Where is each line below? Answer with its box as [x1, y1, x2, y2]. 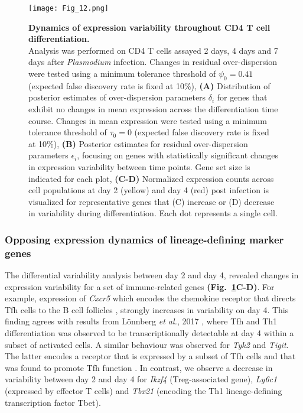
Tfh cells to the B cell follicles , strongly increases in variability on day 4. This [5, 303, 289, 316]
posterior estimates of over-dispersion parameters [28, 91, 206, 103]
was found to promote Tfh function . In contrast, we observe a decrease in [5, 361, 273, 373]
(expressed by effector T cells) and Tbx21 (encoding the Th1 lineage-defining [5, 385, 282, 397]
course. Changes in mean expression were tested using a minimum [28, 114, 267, 126]
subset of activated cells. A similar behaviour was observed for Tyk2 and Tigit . [5, 338, 289, 350]
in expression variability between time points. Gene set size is [28, 160, 250, 173]
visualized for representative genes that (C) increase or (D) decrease [28, 195, 275, 207]
